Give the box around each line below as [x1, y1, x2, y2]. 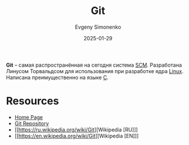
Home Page [14, 113, 43, 120]
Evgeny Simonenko [75, 23, 121, 30]
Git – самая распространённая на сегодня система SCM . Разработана [6, 61, 182, 68]
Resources [6, 95, 60, 108]
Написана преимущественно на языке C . [6, 74, 109, 81]
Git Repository [14, 120, 50, 127]
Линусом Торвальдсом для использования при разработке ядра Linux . [6, 67, 184, 74]
